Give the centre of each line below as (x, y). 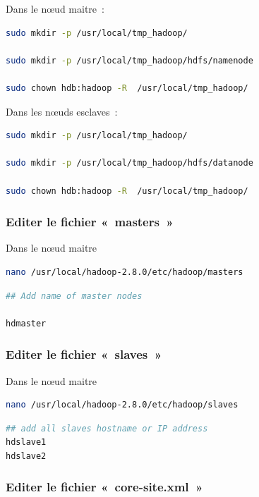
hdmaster (26, 323)
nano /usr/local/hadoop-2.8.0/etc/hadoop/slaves (122, 405)
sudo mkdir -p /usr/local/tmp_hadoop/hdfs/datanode (129, 163)
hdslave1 (26, 442)
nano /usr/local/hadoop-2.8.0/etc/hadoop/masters (125, 272)
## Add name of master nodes (74, 296)
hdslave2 (26, 456)
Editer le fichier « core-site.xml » (104, 487)
